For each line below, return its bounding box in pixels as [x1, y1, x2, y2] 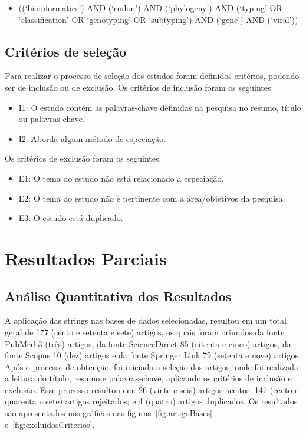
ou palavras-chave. [18, 113, 85, 125]
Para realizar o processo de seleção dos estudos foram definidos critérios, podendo [5, 70, 300, 82]
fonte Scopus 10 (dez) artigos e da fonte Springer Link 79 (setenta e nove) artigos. [5, 349, 301, 361]
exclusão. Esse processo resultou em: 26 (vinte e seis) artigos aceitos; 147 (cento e [5, 383, 299, 396]
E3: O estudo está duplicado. [18, 212, 123, 224]
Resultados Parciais [5, 246, 167, 270]
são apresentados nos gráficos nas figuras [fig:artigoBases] [5, 407, 212, 419]
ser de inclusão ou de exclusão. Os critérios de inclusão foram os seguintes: [5, 81, 274, 93]
